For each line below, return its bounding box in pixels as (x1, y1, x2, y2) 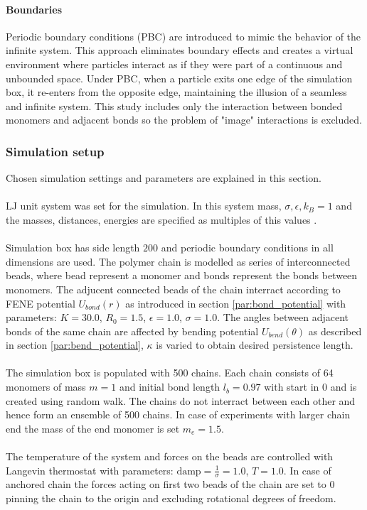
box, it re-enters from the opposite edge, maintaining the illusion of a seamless (6, 85, 347, 99)
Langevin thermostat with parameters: (6, 462, 174, 477)
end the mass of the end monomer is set (6, 421, 180, 435)
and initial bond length (119, 379, 220, 394)
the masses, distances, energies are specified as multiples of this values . (6, 212, 317, 227)
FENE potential (6, 295, 75, 310)
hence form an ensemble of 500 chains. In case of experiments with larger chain (6, 407, 351, 422)
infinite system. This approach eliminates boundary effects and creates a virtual (6, 43, 353, 58)
